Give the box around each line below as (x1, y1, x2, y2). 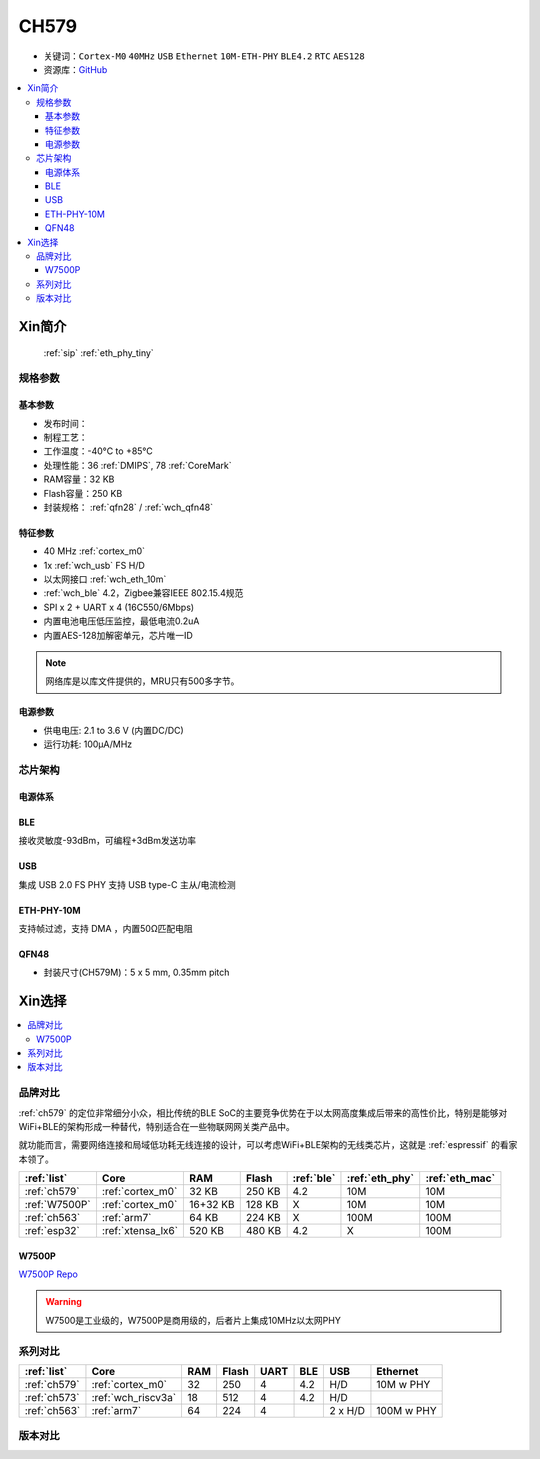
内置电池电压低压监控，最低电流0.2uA (43, 615, 200, 627)
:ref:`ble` (292, 1171, 336, 1185)
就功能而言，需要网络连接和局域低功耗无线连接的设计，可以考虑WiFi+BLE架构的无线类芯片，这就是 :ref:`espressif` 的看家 (18, 1139, 518, 1151)
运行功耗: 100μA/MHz (43, 738, 133, 750)
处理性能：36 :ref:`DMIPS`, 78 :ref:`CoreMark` (43, 459, 232, 471)
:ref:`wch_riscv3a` (91, 1391, 177, 1405)
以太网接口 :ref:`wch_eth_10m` (43, 573, 167, 585)
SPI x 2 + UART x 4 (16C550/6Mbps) (43, 601, 195, 613)
